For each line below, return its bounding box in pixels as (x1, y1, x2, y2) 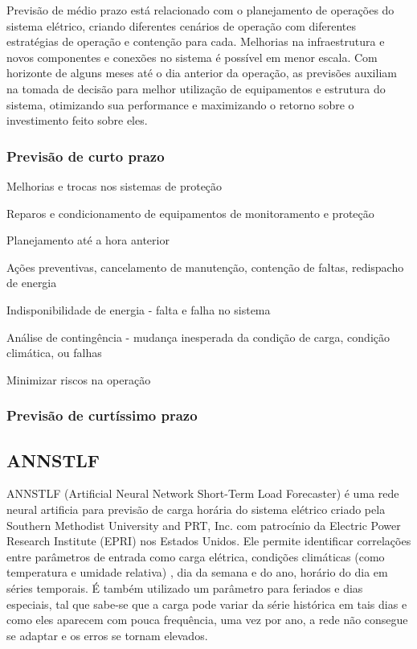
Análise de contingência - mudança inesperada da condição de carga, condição (6, 328, 390, 345)
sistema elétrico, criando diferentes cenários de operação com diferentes (6, 17, 356, 34)
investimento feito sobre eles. (6, 112, 148, 129)
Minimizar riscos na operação (6, 371, 151, 388)
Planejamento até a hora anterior (6, 232, 170, 249)
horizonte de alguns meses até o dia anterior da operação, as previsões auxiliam (6, 64, 397, 81)
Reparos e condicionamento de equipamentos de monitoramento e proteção (6, 204, 374, 221)
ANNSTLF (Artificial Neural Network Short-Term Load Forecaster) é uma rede (6, 485, 399, 502)
